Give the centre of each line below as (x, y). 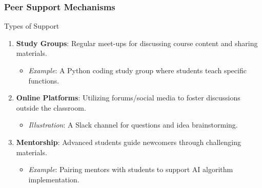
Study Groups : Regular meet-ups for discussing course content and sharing (137, 43)
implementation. (54, 179)
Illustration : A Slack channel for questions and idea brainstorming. (133, 125)
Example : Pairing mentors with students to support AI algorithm (131, 169)
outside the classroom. (51, 107)
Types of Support (32, 26)
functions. (44, 80)
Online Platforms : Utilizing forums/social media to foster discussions (128, 98)
